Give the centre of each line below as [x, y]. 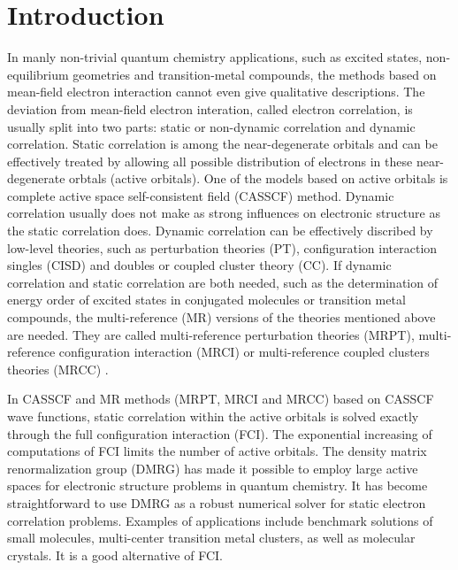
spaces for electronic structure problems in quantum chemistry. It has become [218, 485]
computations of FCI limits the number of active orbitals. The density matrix [217, 451]
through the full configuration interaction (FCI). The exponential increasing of [220, 433]
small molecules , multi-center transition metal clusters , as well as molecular [211, 538]
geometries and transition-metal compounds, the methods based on [255, 74]
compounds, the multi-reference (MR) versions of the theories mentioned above [221, 317]
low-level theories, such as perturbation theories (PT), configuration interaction [222, 247]
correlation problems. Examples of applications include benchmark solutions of [220, 520]
